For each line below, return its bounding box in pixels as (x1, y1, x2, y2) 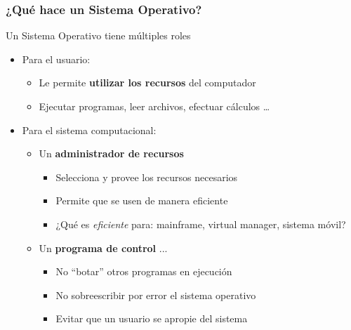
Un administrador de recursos (39, 146, 184, 161)
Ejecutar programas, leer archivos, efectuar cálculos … (39, 99, 270, 113)
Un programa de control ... (39, 240, 168, 255)
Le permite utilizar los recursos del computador (39, 75, 256, 90)
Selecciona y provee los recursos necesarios (55, 169, 238, 184)
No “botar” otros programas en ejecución (55, 264, 232, 279)
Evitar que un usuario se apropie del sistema (55, 311, 248, 326)
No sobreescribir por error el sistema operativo (55, 287, 256, 302)
